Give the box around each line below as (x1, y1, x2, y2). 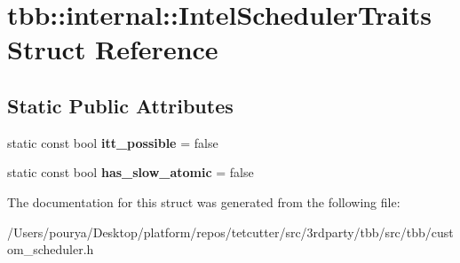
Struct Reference (7, 31, 218, 67)
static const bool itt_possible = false (7, 133, 218, 151)
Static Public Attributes (7, 91, 234, 119)
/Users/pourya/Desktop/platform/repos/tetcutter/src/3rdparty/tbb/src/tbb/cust (7, 222, 454, 241)
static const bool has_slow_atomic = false (7, 163, 254, 182)
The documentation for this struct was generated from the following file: (7, 192, 401, 211)
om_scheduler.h (7, 240, 94, 259)
